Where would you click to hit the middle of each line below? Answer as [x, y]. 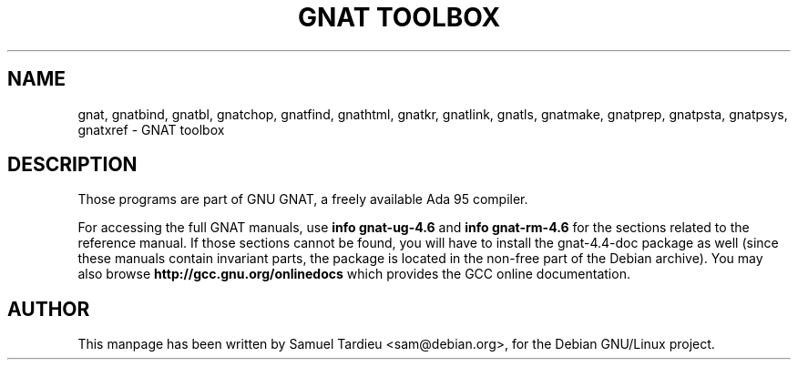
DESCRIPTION [72, 165]
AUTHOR [49, 309]
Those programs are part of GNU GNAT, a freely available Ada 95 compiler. [303, 199]
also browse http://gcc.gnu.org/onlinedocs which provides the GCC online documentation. [354, 274]
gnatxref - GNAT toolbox [151, 129]
